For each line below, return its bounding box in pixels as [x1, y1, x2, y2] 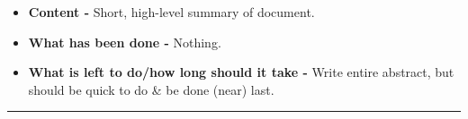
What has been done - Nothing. [28, 32, 221, 51]
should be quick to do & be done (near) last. [28, 80, 274, 98]
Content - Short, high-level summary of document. [28, 3, 315, 21]
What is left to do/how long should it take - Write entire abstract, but [28, 63, 454, 81]
